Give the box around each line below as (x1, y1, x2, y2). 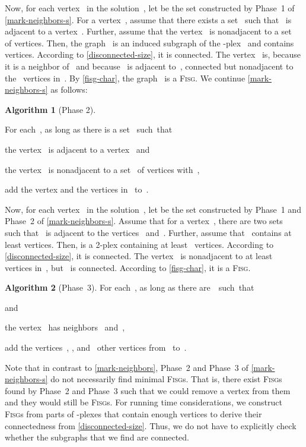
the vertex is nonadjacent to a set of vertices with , (5, 163, 200, 175)
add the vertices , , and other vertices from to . (5, 341, 187, 354)
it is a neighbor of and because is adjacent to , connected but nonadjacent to (5, 59, 294, 72)
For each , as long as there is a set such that (5, 123, 173, 136)
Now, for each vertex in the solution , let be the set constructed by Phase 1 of (5, 2, 295, 14)
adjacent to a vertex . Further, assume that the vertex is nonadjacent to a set (5, 25, 292, 37)
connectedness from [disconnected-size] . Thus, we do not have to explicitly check (5, 419, 297, 432)
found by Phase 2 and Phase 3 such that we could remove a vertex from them (5, 384, 291, 396)
